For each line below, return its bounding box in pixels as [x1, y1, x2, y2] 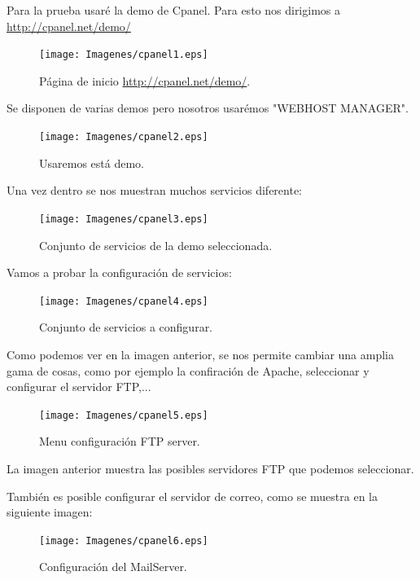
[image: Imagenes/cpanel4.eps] [39, 295, 208, 307]
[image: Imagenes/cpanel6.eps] [39, 534, 208, 547]
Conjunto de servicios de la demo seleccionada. [39, 236, 273, 253]
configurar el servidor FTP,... [7, 378, 151, 395]
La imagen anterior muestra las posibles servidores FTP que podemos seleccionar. [7, 460, 414, 477]
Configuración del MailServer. [39, 558, 187, 575]
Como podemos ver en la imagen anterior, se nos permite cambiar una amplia [7, 345, 394, 362]
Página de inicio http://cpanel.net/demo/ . [39, 72, 251, 89]
